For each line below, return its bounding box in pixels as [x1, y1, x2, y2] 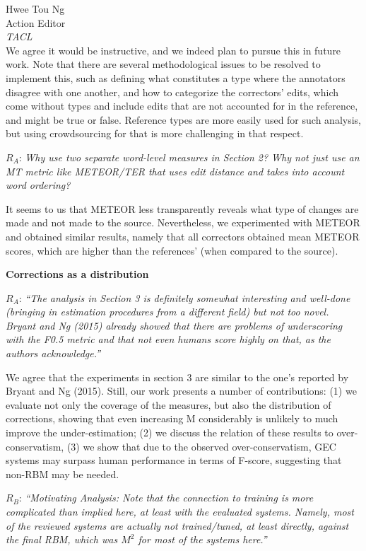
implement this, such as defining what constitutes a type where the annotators [6, 70, 346, 85]
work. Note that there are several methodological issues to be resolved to [6, 57, 321, 71]
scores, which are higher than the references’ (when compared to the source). [6, 243, 338, 257]
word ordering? [6, 178, 71, 192]
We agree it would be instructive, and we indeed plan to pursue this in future [6, 42, 341, 57]
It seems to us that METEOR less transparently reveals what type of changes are [6, 201, 359, 216]
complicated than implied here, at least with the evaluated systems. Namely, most [6, 504, 354, 518]
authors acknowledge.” [6, 346, 101, 361]
